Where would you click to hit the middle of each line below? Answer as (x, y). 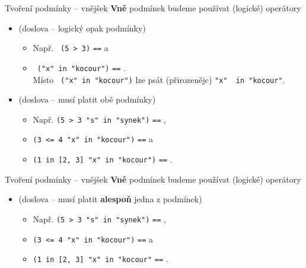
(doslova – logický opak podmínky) (82, 28)
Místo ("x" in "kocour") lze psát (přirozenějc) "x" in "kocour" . (159, 79)
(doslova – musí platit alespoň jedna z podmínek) (110, 199)
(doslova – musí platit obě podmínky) (87, 99)
